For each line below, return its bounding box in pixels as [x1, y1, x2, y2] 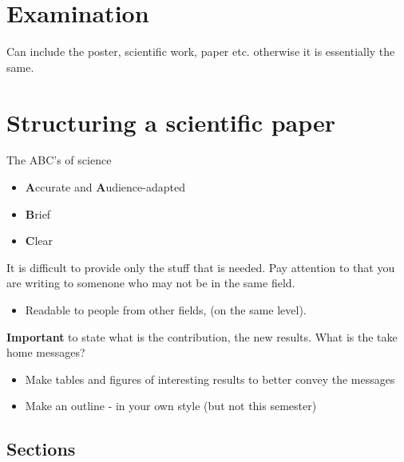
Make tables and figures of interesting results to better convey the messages [25, 370, 395, 387]
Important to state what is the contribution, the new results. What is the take [6, 328, 398, 345]
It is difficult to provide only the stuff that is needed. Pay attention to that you [6, 259, 395, 275]
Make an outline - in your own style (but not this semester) [25, 397, 317, 414]
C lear [25, 232, 53, 249]
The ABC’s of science [6, 152, 112, 168]
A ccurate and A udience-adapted [25, 179, 185, 195]
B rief [25, 205, 51, 222]
